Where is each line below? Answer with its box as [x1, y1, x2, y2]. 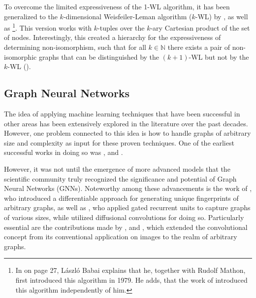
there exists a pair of [167, 42, 230, 52]
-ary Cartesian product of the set [150, 22, 250, 33]
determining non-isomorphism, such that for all [4, 42, 146, 52]
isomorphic [4, 51, 37, 62]
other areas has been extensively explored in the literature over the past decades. [4, 118, 248, 128]
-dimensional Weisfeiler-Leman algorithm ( [63, 11, 192, 21]
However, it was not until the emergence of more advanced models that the [4, 163, 230, 174]
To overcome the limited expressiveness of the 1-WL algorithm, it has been [4, 1, 230, 11]
